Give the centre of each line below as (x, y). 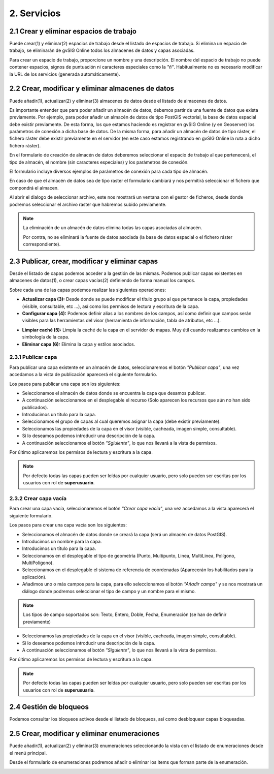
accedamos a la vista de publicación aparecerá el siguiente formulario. (83, 375)
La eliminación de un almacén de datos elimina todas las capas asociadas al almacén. (113, 228)
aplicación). (34, 577)
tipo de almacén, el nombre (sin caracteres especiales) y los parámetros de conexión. (99, 162)
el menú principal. (28, 753)
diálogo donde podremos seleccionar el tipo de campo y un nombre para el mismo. (109, 591)
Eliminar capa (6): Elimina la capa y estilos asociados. (79, 344)
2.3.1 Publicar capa (33, 357)
